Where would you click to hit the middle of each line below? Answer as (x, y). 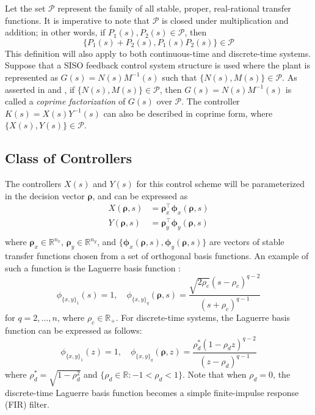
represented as (31, 77)
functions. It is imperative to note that (78, 20)
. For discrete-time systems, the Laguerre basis (203, 317)
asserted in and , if (40, 89)
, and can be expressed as (140, 195)
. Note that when (215, 374)
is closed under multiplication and (225, 20)
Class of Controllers (69, 158)
